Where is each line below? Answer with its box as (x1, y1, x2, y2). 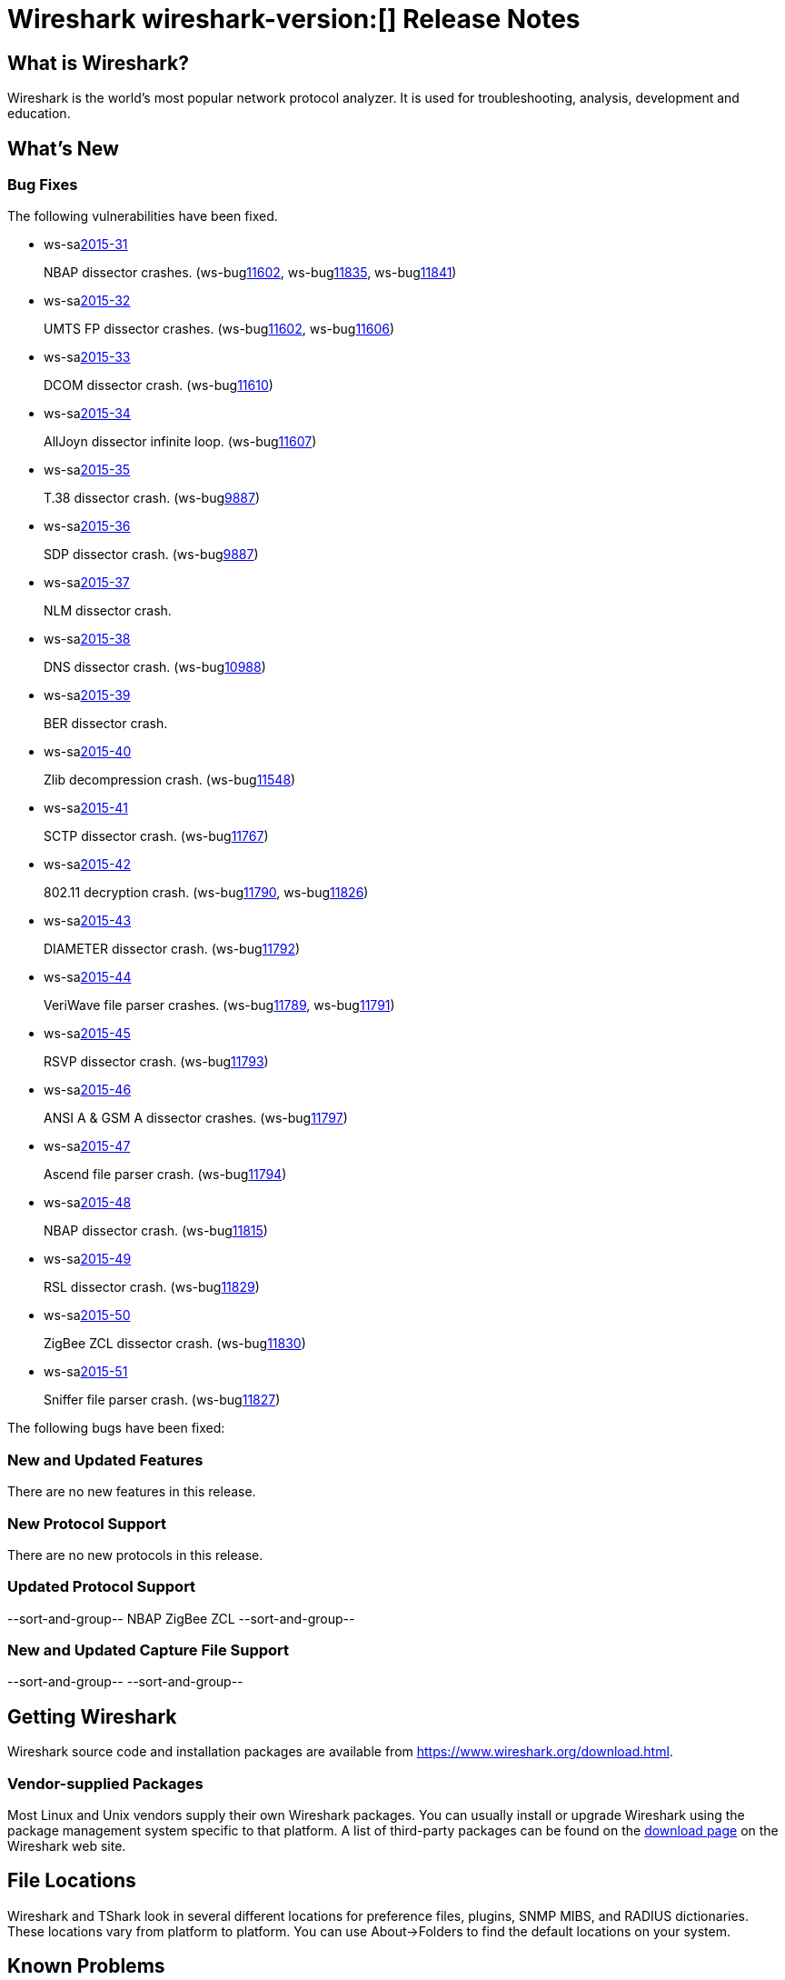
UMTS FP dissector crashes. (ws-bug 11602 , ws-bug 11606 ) (44, 321, 395, 337)
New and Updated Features (7, 1450, 204, 1469)
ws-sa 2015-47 (44, 1138, 131, 1155)
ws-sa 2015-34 (44, 405, 131, 422)
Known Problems (7, 1955, 165, 1978)
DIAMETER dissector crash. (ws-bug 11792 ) (44, 941, 301, 957)
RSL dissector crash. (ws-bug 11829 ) (44, 1279, 260, 1295)
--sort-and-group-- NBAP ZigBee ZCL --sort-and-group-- (7, 1610, 355, 1626)
